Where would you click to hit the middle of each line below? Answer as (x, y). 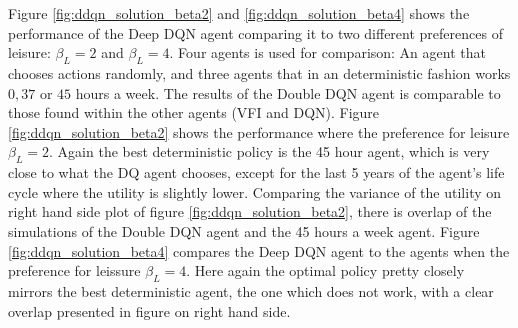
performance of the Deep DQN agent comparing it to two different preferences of (255, 32)
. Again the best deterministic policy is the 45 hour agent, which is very (269, 151)
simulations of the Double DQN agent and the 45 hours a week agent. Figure (244, 230)
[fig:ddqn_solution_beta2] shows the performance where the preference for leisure (259, 131)
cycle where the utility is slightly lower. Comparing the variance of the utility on (255, 191)
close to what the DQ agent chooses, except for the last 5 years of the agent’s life (256, 172)
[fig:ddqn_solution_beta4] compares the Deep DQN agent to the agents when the (259, 250)
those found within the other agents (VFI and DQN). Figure (194, 112)
